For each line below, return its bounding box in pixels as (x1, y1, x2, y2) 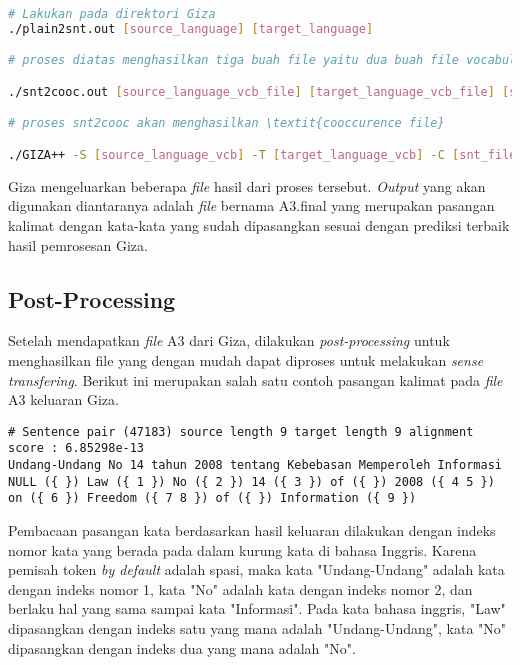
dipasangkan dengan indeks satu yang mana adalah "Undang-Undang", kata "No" (8, 618, 507, 639)
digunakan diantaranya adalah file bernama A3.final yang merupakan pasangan (8, 195, 495, 216)
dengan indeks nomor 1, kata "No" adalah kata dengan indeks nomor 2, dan (8, 578, 473, 599)
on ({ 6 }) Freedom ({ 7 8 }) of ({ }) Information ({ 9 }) (8, 491, 417, 506)
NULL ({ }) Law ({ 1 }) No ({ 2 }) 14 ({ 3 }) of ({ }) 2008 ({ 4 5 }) (8, 474, 495, 489)
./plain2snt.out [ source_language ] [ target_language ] (8, 21, 374, 36)
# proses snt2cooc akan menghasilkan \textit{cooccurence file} (8, 116, 445, 131)
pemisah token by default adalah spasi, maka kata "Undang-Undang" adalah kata (8, 559, 505, 580)
